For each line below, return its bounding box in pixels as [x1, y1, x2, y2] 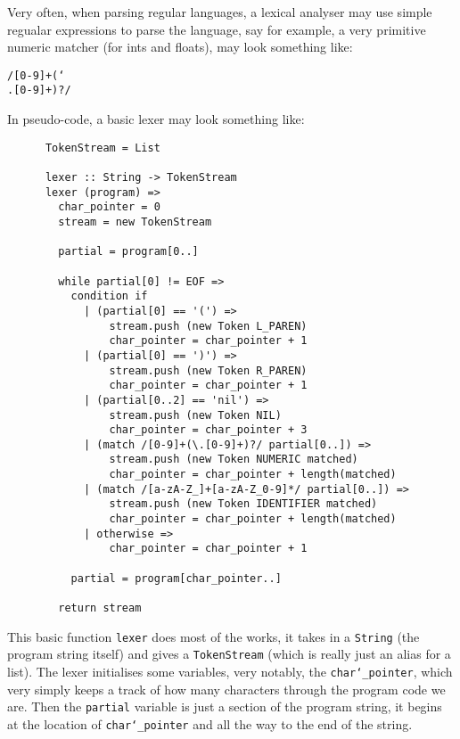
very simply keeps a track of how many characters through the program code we [7, 679, 446, 698]
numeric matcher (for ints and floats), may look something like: [7, 37, 353, 56]
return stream [58, 602, 142, 615]
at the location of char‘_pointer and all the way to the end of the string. [7, 714, 413, 733]
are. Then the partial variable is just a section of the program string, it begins [7, 697, 442, 716]
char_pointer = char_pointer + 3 [109, 423, 308, 437]
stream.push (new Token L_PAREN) [109, 319, 308, 333]
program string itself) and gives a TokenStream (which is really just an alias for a [7, 645, 451, 663]
